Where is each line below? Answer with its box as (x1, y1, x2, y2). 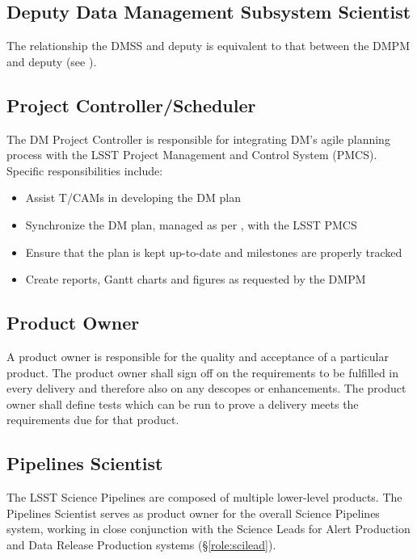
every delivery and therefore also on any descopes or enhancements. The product (6, 380, 406, 397)
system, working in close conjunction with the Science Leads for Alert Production (6, 520, 411, 537)
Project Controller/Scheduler (6, 92, 256, 117)
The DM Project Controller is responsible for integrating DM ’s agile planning (6, 130, 390, 147)
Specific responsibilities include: (6, 162, 163, 179)
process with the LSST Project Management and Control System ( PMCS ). (6, 146, 377, 163)
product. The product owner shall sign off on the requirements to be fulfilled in (6, 364, 399, 380)
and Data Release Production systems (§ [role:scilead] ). (6, 536, 276, 553)
